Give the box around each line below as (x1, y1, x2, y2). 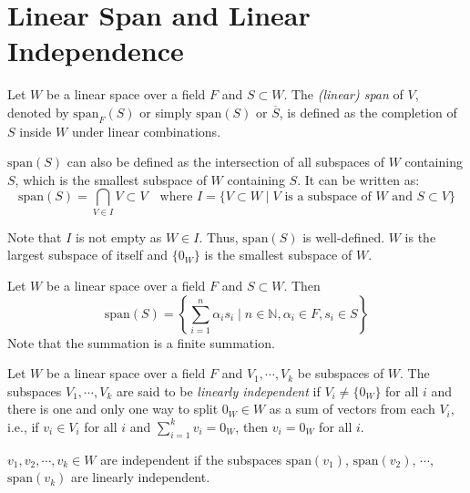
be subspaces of (297, 364, 384, 383)
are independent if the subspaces (100, 449, 282, 468)
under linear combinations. (71, 121, 221, 140)
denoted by (7, 102, 69, 121)
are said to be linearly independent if (116, 381, 321, 400)
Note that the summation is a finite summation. (7, 333, 275, 352)
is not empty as (76, 227, 162, 246)
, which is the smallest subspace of (15, 169, 207, 189)
